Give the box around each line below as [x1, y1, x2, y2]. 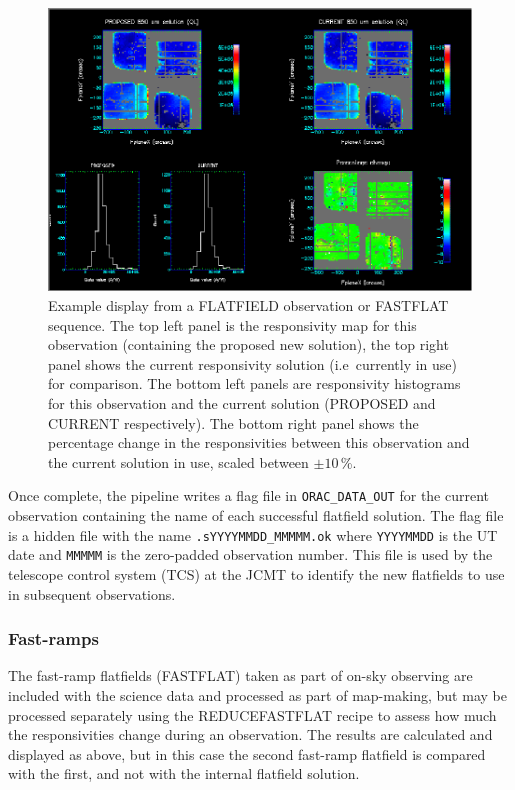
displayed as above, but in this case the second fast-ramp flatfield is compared [8, 743, 486, 764]
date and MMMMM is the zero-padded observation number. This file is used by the [8, 544, 493, 565]
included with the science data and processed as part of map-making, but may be [8, 684, 507, 705]
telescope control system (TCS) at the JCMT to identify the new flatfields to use [8, 563, 505, 584]
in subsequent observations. [8, 583, 176, 604]
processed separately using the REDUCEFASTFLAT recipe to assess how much [8, 704, 497, 725]
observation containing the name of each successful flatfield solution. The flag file [8, 505, 504, 526]
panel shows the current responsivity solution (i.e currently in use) [48, 353, 458, 374]
